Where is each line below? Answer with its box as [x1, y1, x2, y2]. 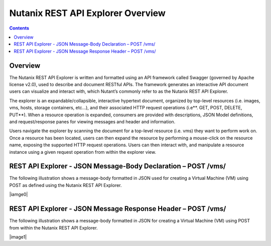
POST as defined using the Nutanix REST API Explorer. [9, 182, 122, 188]
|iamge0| [9, 191, 28, 197]
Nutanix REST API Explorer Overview [9, 8, 166, 19]
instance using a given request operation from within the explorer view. [9, 149, 157, 155]
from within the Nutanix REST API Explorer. [9, 224, 98, 230]
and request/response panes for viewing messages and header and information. [9, 118, 176, 125]
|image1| [9, 233, 27, 240]
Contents [9, 25, 30, 31]
